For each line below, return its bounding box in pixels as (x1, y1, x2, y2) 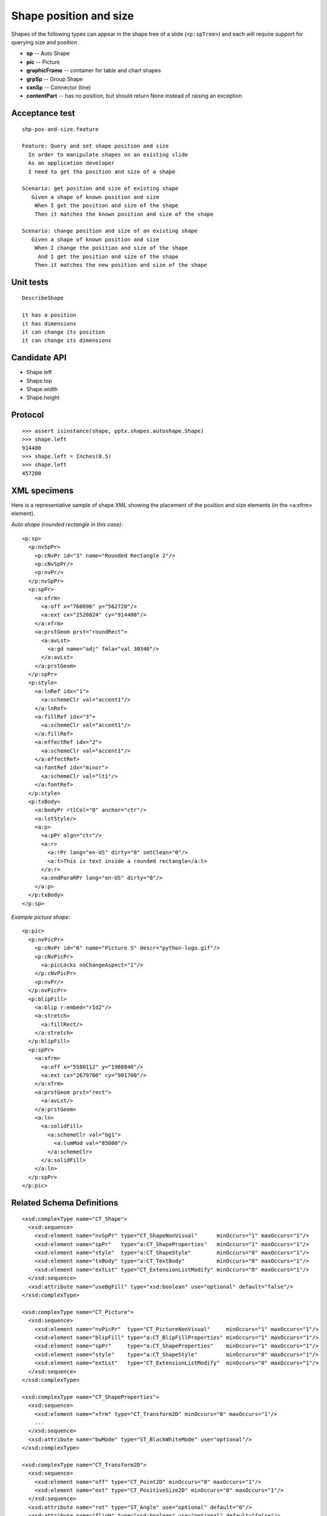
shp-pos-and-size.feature (22, 126, 99, 133)
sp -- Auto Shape (26, 50, 70, 57)
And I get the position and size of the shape (38, 253, 179, 260)
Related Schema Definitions (11, 1198, 118, 1208)
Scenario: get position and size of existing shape (22, 185, 179, 192)
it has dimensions (22, 320, 77, 327)
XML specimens (11, 485, 74, 495)
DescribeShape (22, 295, 64, 301)
